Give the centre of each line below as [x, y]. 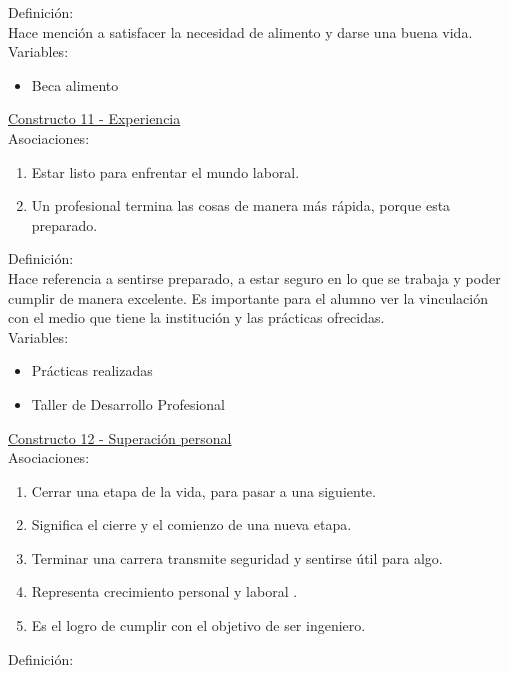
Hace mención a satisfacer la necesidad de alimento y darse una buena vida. [240, 31]
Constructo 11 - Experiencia [94, 118]
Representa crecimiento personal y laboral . [164, 591]
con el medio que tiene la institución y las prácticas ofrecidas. [196, 317]
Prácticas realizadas [92, 370]
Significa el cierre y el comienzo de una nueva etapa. [191, 524]
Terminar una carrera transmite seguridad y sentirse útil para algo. [237, 557]
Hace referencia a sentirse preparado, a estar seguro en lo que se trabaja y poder [254, 277]
